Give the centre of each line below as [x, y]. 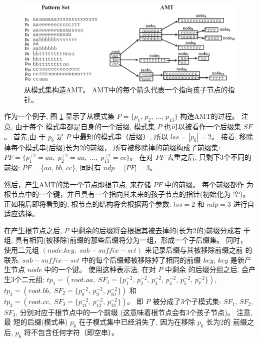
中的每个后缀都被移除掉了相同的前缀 [141, 259]
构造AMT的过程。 [209, 116]
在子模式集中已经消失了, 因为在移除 [137, 322]
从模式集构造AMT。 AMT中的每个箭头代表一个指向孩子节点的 [126, 89]
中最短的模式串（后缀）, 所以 [120, 136]
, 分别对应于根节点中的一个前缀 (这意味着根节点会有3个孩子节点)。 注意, [134, 312]
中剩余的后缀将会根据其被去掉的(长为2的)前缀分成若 [156, 230]
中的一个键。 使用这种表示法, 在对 [100, 269]
